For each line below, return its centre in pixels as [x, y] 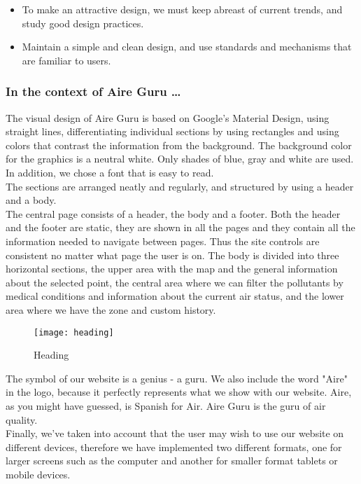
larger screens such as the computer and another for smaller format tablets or [172, 461]
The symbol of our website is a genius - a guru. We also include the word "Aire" [177, 378]
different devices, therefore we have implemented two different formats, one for [174, 447]
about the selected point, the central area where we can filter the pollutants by [175, 282]
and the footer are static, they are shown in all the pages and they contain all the [180, 227]
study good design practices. [83, 23]
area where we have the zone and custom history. [111, 309]
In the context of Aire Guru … [93, 91]
